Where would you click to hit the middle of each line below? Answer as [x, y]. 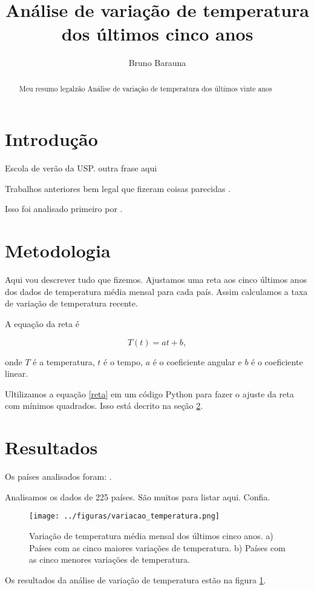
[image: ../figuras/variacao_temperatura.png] [124, 516]
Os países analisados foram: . [58, 476]
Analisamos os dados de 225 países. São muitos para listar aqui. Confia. [138, 496]
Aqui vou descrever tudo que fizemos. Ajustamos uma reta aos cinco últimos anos [156, 280]
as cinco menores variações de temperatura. [110, 559]
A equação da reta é [42, 323]
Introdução [51, 139]
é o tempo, [123, 361]
